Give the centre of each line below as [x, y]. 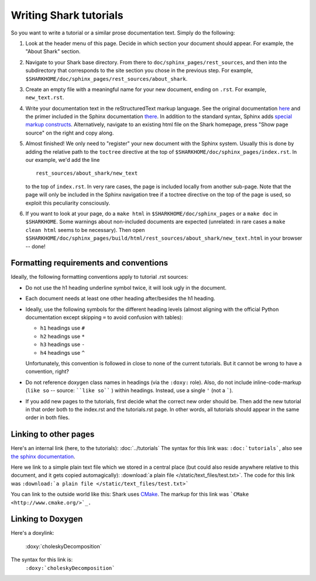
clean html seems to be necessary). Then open [85, 230]
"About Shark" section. [53, 51]
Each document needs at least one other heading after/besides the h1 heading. [121, 299]
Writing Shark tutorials [67, 15]
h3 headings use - [62, 344]
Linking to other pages [53, 435]
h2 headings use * [62, 336]
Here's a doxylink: [32, 533]
